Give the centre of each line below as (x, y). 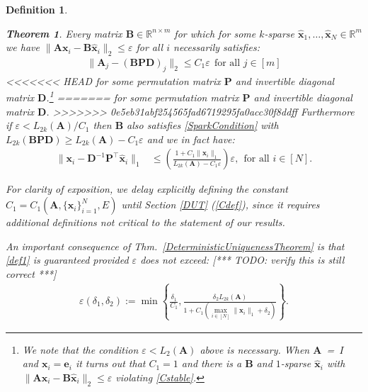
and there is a (212, 363)
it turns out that (110, 363)
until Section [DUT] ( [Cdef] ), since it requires (220, 205)
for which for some (215, 33)
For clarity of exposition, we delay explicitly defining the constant (147, 189)
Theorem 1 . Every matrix (64, 33)
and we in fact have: (191, 139)
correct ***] (31, 273)
